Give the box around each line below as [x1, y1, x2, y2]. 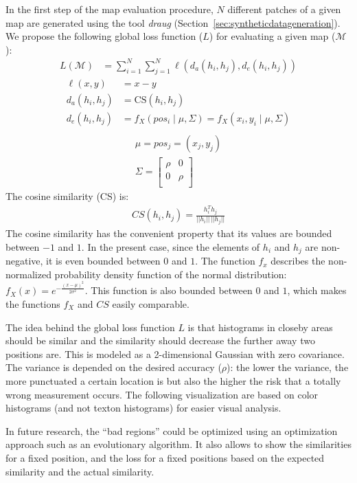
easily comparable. [112, 297, 189, 311]
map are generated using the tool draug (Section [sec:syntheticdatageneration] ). [5, 15, 341, 30]
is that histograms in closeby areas [187, 319, 333, 334]
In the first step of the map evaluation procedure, [5, 2, 214, 16]
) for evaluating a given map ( [209, 29, 336, 43]
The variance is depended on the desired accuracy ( [5, 360, 222, 374]
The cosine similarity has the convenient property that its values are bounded [5, 226, 332, 240]
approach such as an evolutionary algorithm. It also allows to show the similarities [5, 437, 352, 451]
